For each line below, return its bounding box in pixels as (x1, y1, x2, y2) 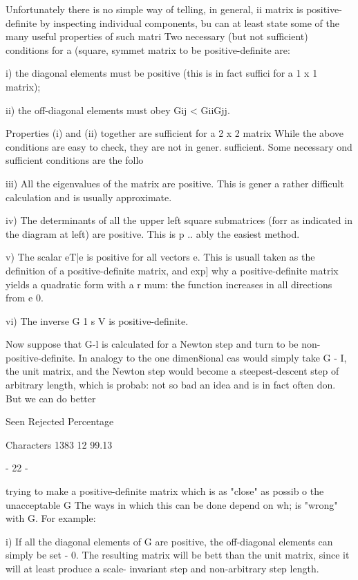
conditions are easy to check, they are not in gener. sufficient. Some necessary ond (6, 139, 352, 153)
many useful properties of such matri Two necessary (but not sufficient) (6, 29, 308, 44)
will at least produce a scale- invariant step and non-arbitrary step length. (6, 561, 319, 575)
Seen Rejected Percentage (6, 414, 114, 429)
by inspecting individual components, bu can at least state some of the (39, 15, 339, 30)
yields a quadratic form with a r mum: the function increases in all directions (6, 277, 332, 291)
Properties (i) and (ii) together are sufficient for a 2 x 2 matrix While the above (6, 126, 344, 140)
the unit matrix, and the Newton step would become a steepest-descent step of (6, 364, 339, 378)
